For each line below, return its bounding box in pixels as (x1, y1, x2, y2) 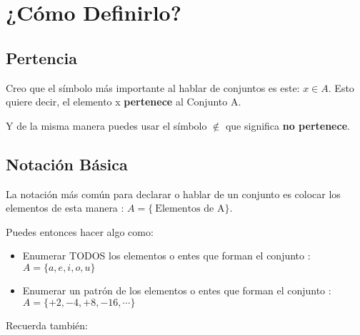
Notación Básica (6, 153, 128, 175)
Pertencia (6, 46, 77, 68)
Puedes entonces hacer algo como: (6, 224, 154, 239)
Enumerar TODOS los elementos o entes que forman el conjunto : (22, 248, 311, 263)
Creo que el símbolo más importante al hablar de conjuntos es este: (6, 80, 300, 95)
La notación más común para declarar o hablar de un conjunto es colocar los (6, 186, 341, 201)
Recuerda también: (6, 317, 88, 332)
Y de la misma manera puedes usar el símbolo (6, 118, 207, 133)
